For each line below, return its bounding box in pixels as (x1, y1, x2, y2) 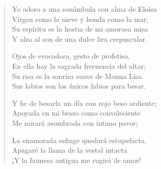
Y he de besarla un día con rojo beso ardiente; (12, 97, 157, 108)
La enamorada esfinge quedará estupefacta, (12, 134, 147, 145)
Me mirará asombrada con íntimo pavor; (12, 117, 138, 128)
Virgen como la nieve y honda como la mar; (12, 13, 149, 24)
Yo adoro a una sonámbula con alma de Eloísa (12, 4, 157, 14)
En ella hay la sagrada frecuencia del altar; (12, 60, 146, 71)
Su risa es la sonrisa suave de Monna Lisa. (12, 70, 144, 81)
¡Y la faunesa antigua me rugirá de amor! (12, 154, 141, 165)
